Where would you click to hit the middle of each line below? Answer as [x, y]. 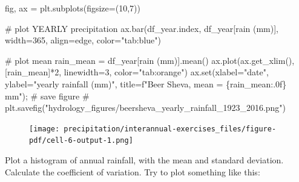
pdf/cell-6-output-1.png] [81, 141]
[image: [44, 129]
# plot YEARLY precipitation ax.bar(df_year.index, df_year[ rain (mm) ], [142, 28]
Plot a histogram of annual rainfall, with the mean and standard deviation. [144, 160]
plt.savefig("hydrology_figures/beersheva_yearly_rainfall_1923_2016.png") [146, 108]
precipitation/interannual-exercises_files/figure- [170, 129]
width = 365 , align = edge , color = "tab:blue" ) [83, 40]
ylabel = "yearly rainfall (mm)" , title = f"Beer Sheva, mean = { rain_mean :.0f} [146, 83]
